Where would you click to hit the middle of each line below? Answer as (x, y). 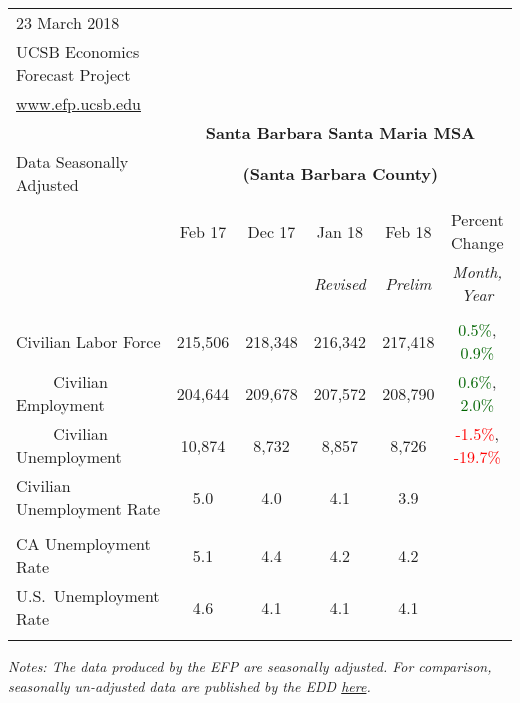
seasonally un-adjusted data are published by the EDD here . (189, 685)
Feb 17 (203, 231)
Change (477, 242)
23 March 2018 (68, 22)
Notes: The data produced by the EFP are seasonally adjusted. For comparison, (250, 666)
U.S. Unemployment (88, 595)
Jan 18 (340, 231)
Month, (477, 271)
